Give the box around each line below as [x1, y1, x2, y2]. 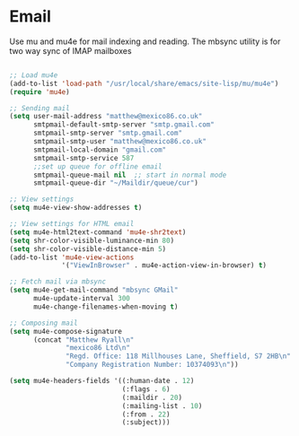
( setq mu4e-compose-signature [9, 327, 123, 336]
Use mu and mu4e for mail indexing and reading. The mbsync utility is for [9, 36, 281, 47]
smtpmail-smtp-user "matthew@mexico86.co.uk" [32, 137, 207, 146]
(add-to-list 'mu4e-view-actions [9, 253, 135, 262]
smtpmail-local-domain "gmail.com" [32, 145, 167, 154]
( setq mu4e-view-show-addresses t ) [9, 204, 143, 213]
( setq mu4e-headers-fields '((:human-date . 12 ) [9, 377, 195, 386]
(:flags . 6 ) [121, 384, 171, 394]
